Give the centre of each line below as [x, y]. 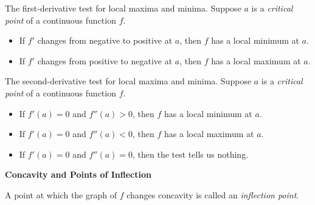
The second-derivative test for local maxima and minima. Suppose [128, 81]
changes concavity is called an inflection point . [213, 194]
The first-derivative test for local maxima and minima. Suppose [123, 8]
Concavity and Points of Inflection [78, 174]
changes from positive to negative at [105, 60]
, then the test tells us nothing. [191, 154]
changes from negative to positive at [105, 40]
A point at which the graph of [61, 194]
